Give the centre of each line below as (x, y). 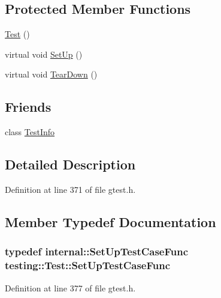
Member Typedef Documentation (110, 221)
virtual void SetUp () (44, 54)
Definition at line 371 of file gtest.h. (70, 189)
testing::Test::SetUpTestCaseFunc (88, 265)
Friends (28, 107)
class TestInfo (30, 132)
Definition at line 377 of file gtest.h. (70, 287)
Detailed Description (70, 164)
